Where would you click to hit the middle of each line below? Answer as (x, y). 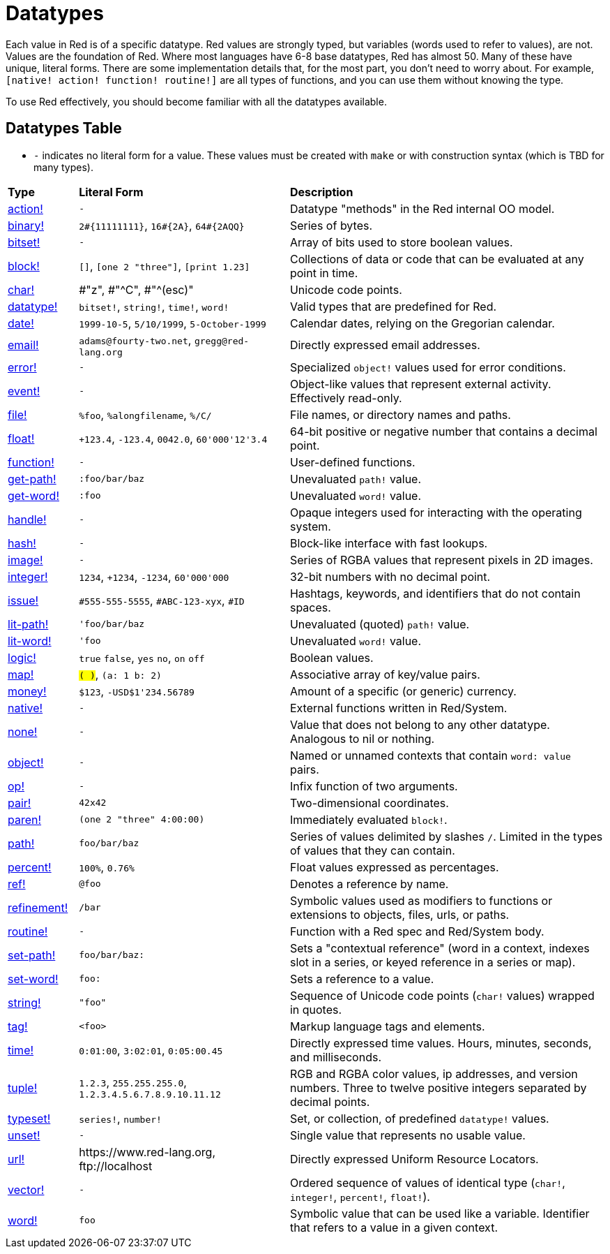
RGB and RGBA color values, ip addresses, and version (434, 1074)
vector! (26, 1189)
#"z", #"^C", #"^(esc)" (136, 289)
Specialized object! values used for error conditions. (428, 367)
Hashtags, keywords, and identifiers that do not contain (435, 593)
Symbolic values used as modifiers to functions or (421, 900)
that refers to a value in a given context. (394, 1227)
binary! (26, 225)
